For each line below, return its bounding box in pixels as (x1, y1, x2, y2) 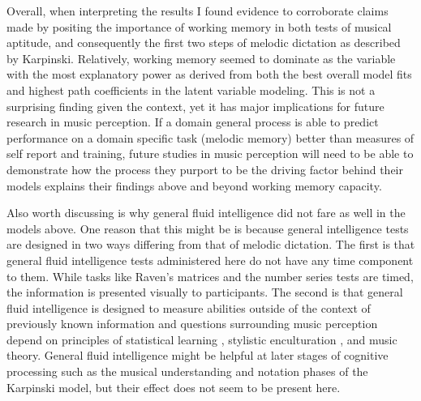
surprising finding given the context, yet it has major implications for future (6, 97, 384, 114)
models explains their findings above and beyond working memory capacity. (6, 177, 382, 194)
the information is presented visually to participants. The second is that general (6, 284, 403, 301)
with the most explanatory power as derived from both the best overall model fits (6, 66, 412, 83)
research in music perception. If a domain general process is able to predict (6, 113, 379, 130)
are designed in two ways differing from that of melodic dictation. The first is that (6, 236, 415, 253)
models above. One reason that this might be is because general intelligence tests (6, 220, 409, 237)
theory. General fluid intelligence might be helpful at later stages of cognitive (6, 347, 389, 364)
